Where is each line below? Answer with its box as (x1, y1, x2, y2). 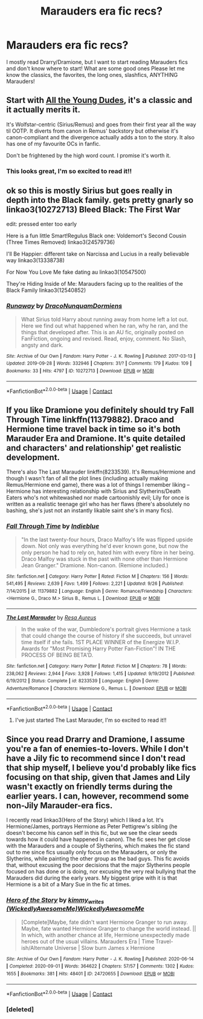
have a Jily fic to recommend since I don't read (6, 753, 185, 763)
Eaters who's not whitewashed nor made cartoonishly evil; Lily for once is (6, 494, 190, 501)
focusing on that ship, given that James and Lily (6, 772, 190, 782)
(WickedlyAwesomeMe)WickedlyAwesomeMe (6, 905, 145, 913)
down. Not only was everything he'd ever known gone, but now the (21, 542, 188, 549)
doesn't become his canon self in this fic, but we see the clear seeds (6, 829, 178, 837)
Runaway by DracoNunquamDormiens (6, 302, 123, 310)
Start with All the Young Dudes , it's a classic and (6, 95, 192, 105)
